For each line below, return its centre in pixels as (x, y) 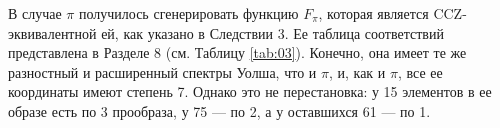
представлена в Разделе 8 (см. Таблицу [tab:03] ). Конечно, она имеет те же (237, 52)
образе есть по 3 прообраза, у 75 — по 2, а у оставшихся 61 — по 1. (219, 110)
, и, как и (357, 71)
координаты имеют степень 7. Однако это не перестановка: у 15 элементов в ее (250, 91)
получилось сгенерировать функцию (188, 13)
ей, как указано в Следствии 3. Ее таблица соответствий (272, 32)
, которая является (373, 13)
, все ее (420, 71)
